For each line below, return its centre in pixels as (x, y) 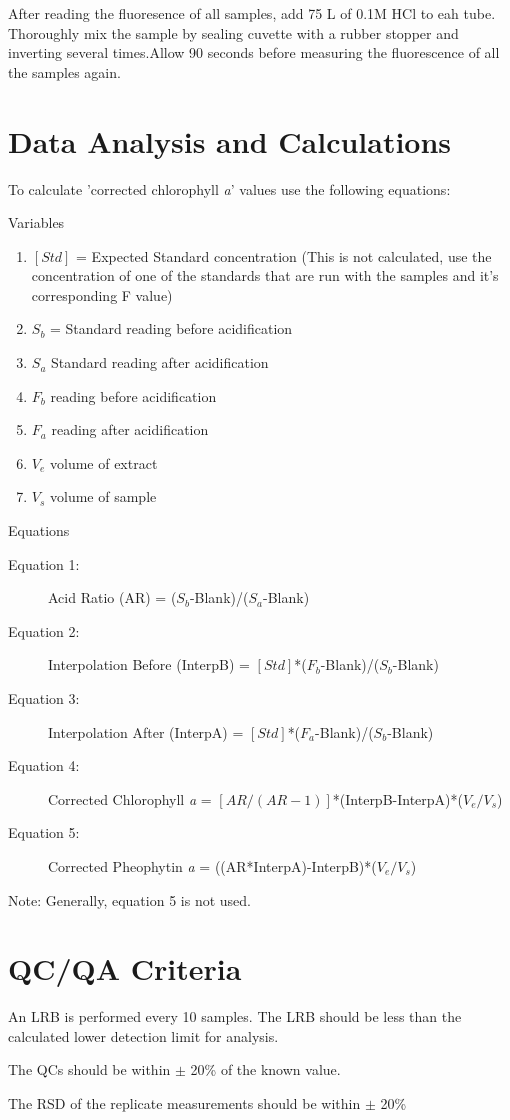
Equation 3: (44, 698)
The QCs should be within (89, 1069)
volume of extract (103, 462)
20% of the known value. (265, 1069)
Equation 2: (44, 630)
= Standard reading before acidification (171, 328)
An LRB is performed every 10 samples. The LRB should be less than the (235, 1016)
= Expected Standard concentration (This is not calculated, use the (284, 255)
